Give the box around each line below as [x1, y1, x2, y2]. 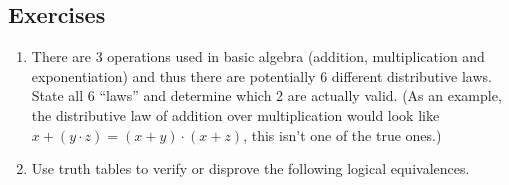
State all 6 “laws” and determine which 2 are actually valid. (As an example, [31, 85, 502, 106]
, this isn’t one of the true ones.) [243, 124, 442, 145]
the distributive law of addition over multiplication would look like [31, 104, 440, 125]
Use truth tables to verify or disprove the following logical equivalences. [31, 158, 470, 179]
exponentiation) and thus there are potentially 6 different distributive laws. [31, 65, 492, 86]
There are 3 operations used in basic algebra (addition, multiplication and [31, 46, 485, 67]
